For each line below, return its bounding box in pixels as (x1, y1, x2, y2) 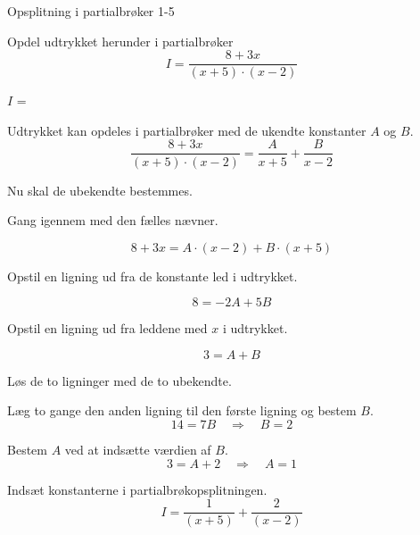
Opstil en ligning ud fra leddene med (7, 319, 208, 338)
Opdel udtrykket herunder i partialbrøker (7, 31, 234, 50)
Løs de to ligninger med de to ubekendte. (7, 371, 232, 389)
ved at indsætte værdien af (64, 440, 211, 459)
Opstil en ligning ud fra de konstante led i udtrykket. (7, 266, 298, 285)
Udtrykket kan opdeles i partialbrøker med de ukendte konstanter (7, 121, 366, 139)
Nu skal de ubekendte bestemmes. (7, 180, 193, 199)
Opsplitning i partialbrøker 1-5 (7, 2, 175, 20)
